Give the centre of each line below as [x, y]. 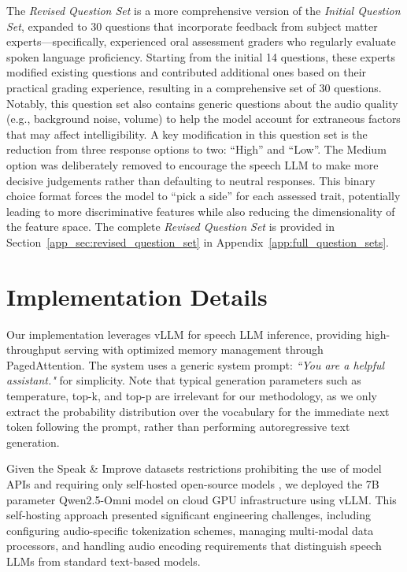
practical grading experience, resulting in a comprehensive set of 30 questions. [194, 87]
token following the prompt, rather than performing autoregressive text [178, 427]
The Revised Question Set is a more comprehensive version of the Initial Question [203, 10]
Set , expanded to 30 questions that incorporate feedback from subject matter [192, 26]
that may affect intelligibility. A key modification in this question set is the [187, 134]
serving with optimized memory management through [194, 349]
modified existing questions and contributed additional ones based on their [187, 72]
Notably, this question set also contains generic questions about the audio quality [202, 103]
